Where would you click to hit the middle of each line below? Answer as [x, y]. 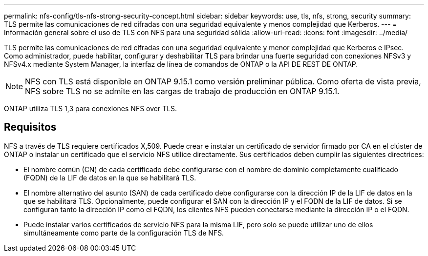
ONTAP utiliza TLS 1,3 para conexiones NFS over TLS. [91, 108]
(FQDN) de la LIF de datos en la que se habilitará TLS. [110, 177]
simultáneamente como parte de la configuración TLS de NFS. [124, 233]
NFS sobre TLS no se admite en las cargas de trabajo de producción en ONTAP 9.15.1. [182, 91]
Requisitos [30, 127]
